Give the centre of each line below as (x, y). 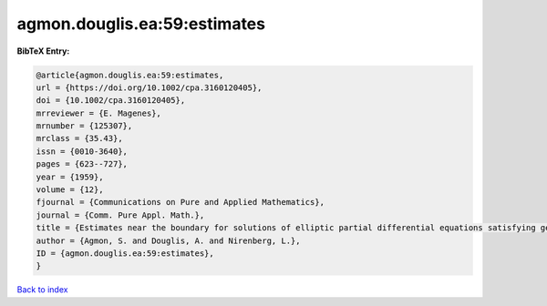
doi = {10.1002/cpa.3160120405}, (111, 101)
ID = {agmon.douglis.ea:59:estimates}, (125, 254)
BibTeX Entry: (43, 51)
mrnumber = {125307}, (84, 126)
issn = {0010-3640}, (82, 151)
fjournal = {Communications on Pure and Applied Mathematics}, (181, 202)
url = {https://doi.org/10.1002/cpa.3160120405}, (149, 87)
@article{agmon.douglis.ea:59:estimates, (130, 75)
